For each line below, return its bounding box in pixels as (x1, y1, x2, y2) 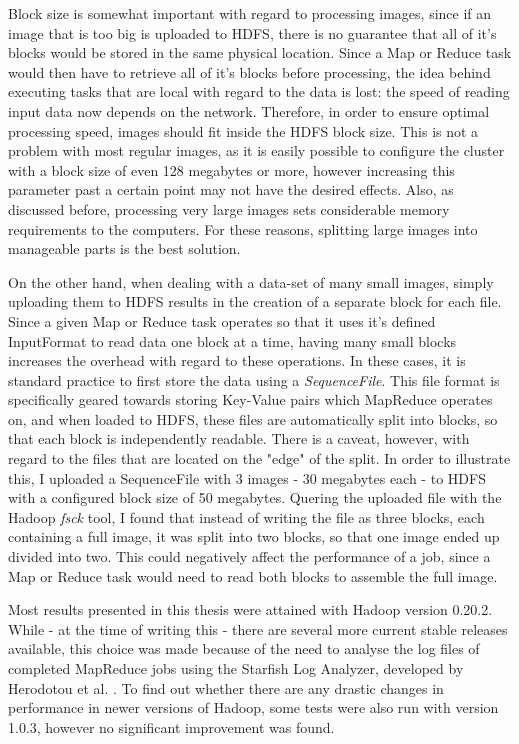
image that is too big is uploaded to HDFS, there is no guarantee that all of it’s (8, 22, 497, 43)
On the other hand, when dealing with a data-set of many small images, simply (8, 271, 494, 292)
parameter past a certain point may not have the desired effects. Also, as (8, 179, 454, 200)
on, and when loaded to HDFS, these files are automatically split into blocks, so (8, 408, 498, 429)
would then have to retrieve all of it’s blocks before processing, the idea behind (8, 61, 491, 82)
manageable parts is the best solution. (8, 238, 241, 259)
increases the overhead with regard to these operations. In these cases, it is (8, 350, 466, 371)
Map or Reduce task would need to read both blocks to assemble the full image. (8, 565, 498, 586)
